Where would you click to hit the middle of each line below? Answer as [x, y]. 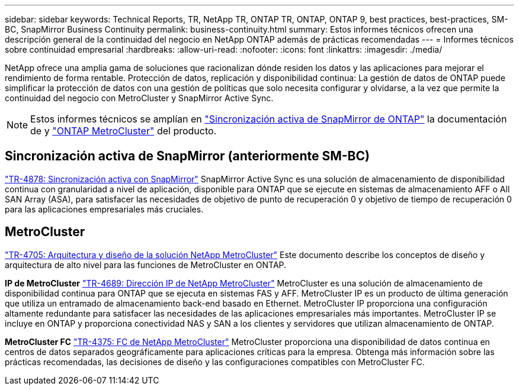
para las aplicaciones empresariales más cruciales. [104, 209]
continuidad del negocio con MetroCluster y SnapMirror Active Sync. [139, 98]
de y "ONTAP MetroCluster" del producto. [124, 131]
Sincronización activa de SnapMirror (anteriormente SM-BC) [187, 156]
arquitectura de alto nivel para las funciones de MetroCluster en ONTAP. [146, 265]
